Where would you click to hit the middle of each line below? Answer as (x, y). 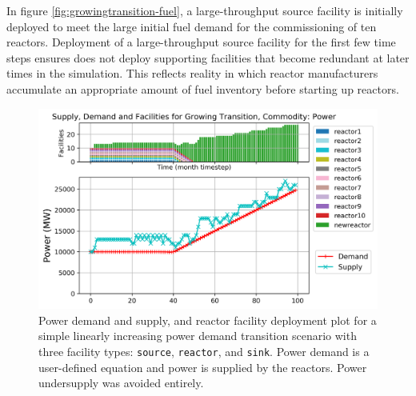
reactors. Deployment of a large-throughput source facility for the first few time (201, 42)
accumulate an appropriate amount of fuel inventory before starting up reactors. (203, 88)
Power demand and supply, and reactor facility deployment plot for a (208, 320)
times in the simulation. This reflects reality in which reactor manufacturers (192, 73)
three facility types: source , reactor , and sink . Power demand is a (204, 351)
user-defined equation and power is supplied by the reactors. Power (203, 367)
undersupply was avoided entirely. (121, 383)
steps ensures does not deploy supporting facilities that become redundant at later (208, 57)
